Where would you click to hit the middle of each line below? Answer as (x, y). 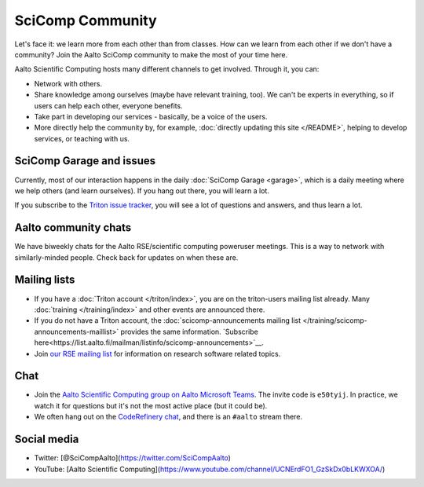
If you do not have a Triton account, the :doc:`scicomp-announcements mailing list (168, 320)
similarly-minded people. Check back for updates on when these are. (126, 257)
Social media (47, 439)
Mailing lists (45, 280)
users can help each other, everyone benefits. (109, 105)
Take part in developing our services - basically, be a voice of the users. (151, 116)
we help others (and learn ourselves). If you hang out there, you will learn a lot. (142, 190)
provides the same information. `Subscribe (189, 331)
